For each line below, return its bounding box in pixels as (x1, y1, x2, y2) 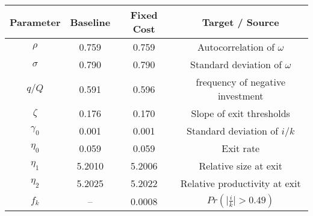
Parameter (10, 14, 61, 29)
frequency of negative (196, 75, 285, 89)
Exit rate (222, 141, 260, 155)
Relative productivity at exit (180, 176, 301, 190)
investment (217, 89, 264, 103)
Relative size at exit (199, 159, 282, 173)
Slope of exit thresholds (191, 106, 290, 120)
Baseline (70, 14, 111, 29)
